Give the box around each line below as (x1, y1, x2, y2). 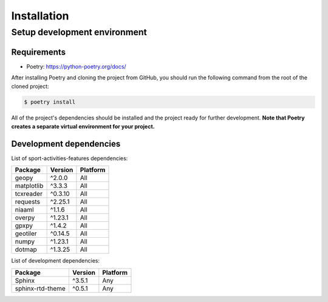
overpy (15, 213, 35, 222)
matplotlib (15, 182, 44, 190)
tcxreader (15, 190, 43, 198)
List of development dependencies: (11, 257, 100, 264)
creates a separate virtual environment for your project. (11, 122, 155, 130)
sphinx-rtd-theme (15, 284, 66, 292)
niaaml (15, 206, 34, 214)
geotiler (15, 229, 37, 238)
